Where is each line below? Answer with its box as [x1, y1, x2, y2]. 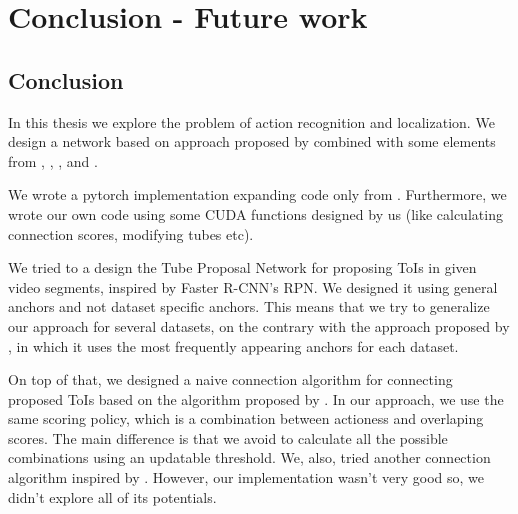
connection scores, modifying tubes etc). [8, 223, 254, 244]
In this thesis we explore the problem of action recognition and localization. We [8, 111, 495, 132]
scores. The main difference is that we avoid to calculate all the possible [8, 427, 448, 448]
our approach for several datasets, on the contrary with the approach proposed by [8, 315, 510, 336]
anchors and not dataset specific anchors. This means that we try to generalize [8, 296, 490, 317]
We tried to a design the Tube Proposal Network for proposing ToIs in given [8, 257, 477, 278]
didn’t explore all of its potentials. [8, 486, 217, 507]
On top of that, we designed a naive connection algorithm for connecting [8, 369, 453, 390]
